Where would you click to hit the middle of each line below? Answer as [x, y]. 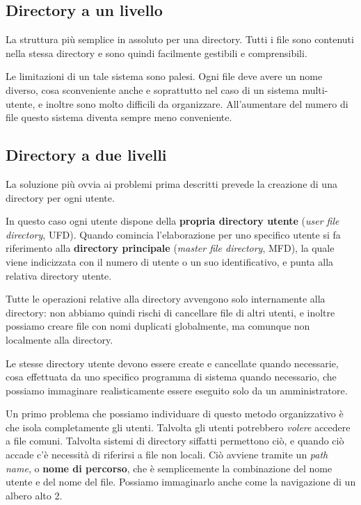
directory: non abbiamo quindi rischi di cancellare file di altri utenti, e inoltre [170, 312]
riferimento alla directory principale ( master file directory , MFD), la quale [170, 248]
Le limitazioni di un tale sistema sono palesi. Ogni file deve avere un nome [164, 76]
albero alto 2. [34, 495]
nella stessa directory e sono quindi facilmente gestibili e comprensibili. [157, 53]
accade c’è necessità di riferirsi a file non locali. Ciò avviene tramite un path [167, 455]
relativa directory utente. [59, 275]
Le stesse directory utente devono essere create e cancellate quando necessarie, [172, 363]
